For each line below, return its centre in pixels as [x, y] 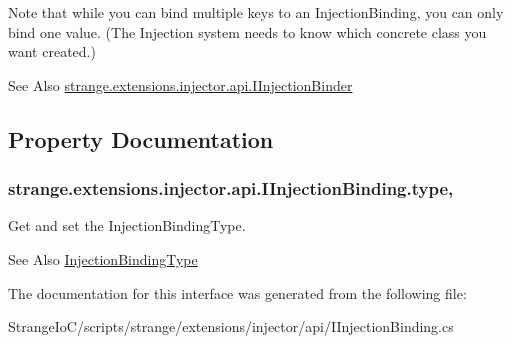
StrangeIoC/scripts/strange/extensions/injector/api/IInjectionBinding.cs [231, 326]
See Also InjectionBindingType [103, 258]
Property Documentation [141, 138]
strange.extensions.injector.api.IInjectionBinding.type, [231, 188]
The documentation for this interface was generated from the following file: [237, 292]
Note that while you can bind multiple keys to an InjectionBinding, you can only [256, 12]
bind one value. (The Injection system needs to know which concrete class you [247, 31]
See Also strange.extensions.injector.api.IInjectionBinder [180, 84]
